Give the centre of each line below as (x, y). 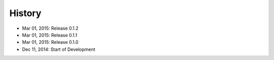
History (25, 13)
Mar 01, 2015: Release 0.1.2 (50, 28)
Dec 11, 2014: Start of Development (59, 49)
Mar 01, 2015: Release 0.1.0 (50, 42)
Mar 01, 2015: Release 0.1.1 (50, 35)
